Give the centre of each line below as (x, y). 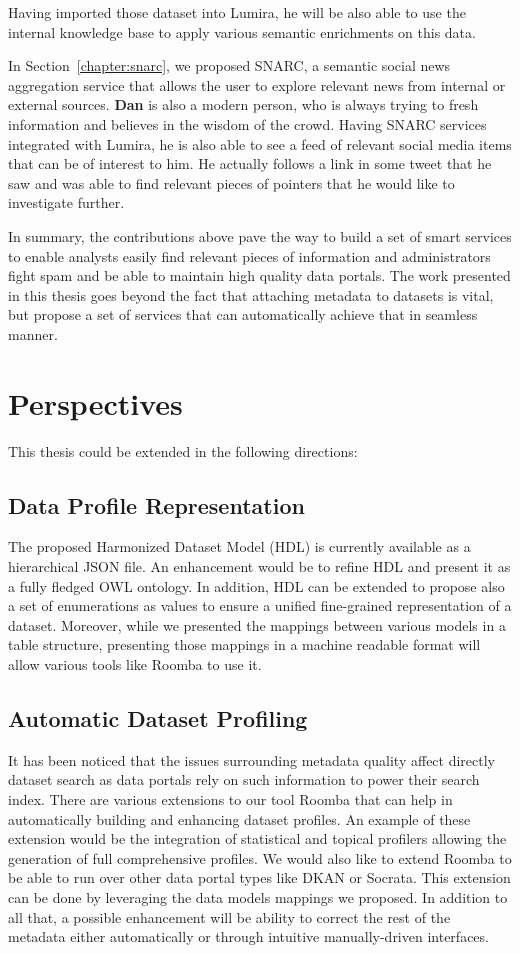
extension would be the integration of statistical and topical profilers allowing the (257, 838)
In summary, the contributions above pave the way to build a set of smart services (260, 235)
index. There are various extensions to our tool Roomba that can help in (230, 798)
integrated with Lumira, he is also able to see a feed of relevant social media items (260, 143)
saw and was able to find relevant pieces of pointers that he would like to (231, 182)
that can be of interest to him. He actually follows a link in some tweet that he (250, 163)
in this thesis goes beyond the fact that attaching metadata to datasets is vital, (251, 294)
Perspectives (95, 402)
